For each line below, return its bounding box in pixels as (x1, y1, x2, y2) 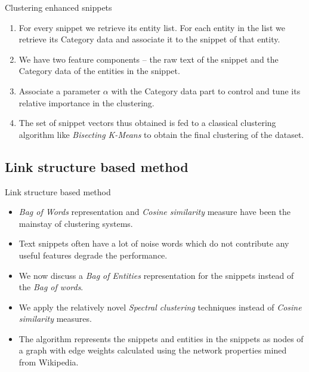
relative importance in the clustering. (18, 96, 154, 109)
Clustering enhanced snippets (5, 1, 112, 13)
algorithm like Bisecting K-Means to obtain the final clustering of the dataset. (18, 128, 304, 140)
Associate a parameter (18, 84, 101, 97)
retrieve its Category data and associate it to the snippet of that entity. (18, 33, 280, 45)
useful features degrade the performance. (18, 248, 168, 261)
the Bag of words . (18, 281, 84, 293)
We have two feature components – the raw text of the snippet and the (18, 53, 279, 65)
